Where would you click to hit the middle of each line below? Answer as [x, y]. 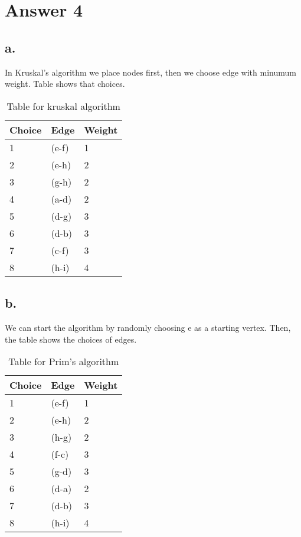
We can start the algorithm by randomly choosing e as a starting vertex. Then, [148, 327]
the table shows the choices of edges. [71, 339]
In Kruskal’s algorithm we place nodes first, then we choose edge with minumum [150, 72]
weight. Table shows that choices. [65, 84]
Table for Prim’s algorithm [64, 362]
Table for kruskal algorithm [63, 106]
